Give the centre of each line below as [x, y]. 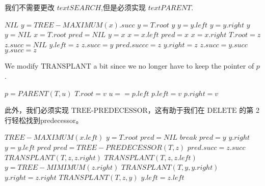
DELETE [222, 111]
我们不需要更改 [30, 7]
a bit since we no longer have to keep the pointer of [174, 66]
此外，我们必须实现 [37, 110]
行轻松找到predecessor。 [44, 120]
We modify [22, 66]
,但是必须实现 [123, 7]
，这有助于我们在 [176, 110]
